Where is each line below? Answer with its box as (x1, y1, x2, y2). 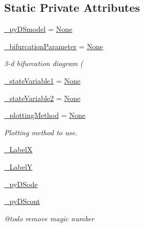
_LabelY (4, 161, 33, 172)
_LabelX (4, 144, 33, 155)
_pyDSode (4, 178, 38, 189)
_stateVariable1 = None (4, 75, 81, 86)
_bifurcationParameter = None (4, 40, 103, 51)
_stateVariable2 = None (4, 92, 81, 103)
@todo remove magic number (4, 213, 94, 223)
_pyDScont (4, 196, 40, 207)
